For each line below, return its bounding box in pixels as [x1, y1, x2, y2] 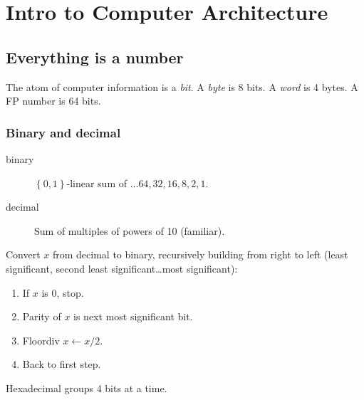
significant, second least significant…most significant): [6, 260, 238, 275]
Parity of [22, 309, 61, 324]
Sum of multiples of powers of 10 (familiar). [34, 223, 225, 238]
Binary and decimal [6, 123, 121, 141]
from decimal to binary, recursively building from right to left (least [52, 247, 348, 262]
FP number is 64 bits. [6, 93, 101, 108]
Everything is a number [6, 46, 184, 68]
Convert [6, 247, 41, 262]
